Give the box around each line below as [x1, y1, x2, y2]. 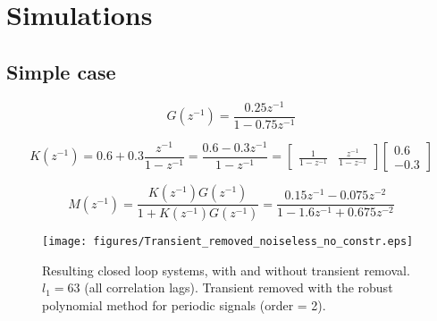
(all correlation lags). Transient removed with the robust [84, 278, 393, 297]
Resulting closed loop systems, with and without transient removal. [42, 260, 410, 279]
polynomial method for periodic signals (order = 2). [42, 295, 326, 314]
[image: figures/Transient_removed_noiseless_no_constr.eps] [42, 235, 414, 249]
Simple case [6, 57, 116, 85]
